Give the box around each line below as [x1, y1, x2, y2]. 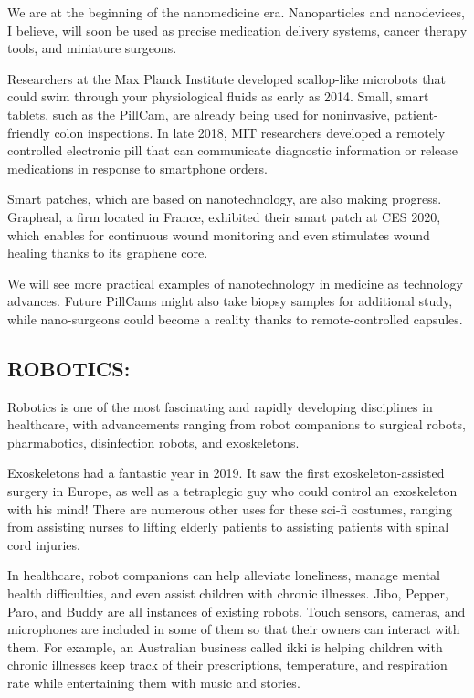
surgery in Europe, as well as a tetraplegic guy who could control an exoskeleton [7, 481, 458, 501]
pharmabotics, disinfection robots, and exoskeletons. [7, 432, 300, 451]
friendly [7, 122, 50, 142]
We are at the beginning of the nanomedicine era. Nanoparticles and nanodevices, [7, 3, 465, 21]
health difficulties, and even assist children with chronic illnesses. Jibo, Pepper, [7, 584, 448, 603]
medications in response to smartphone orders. [7, 158, 268, 177]
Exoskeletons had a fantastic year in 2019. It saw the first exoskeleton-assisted [7, 463, 445, 482]
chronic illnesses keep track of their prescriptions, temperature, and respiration [7, 655, 448, 674]
